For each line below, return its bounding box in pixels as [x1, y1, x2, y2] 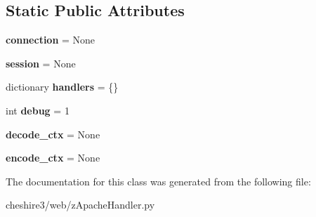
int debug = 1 [6, 103, 70, 117]
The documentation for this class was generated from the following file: [6, 173, 311, 188]
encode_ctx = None [6, 150, 100, 165]
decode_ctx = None [6, 126, 100, 141]
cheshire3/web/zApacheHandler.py [6, 197, 155, 212]
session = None [6, 55, 76, 70]
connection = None [6, 32, 96, 47]
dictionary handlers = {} [6, 79, 119, 94]
